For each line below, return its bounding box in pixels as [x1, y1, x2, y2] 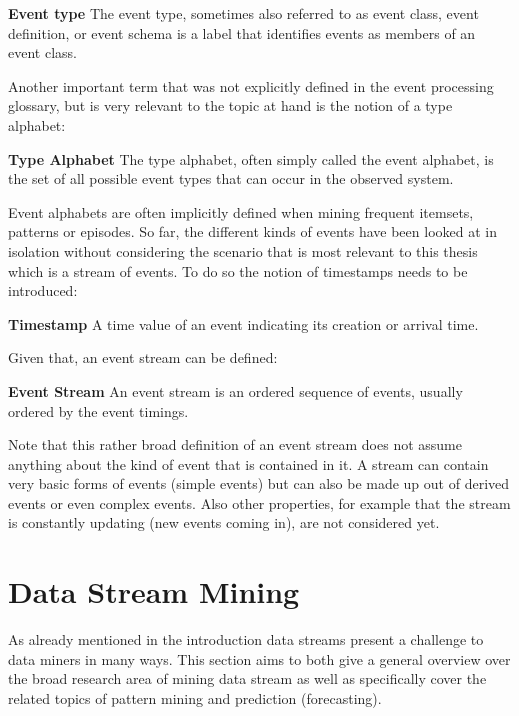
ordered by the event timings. [8, 400, 189, 421]
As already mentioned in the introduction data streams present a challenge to [8, 629, 484, 650]
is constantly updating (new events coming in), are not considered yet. [8, 512, 440, 533]
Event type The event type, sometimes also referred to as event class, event [8, 3, 479, 23]
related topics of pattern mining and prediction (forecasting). [8, 687, 382, 708]
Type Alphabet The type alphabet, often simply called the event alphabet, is [8, 148, 494, 169]
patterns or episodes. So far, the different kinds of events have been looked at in [8, 221, 497, 242]
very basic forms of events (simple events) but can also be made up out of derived [8, 473, 510, 494]
